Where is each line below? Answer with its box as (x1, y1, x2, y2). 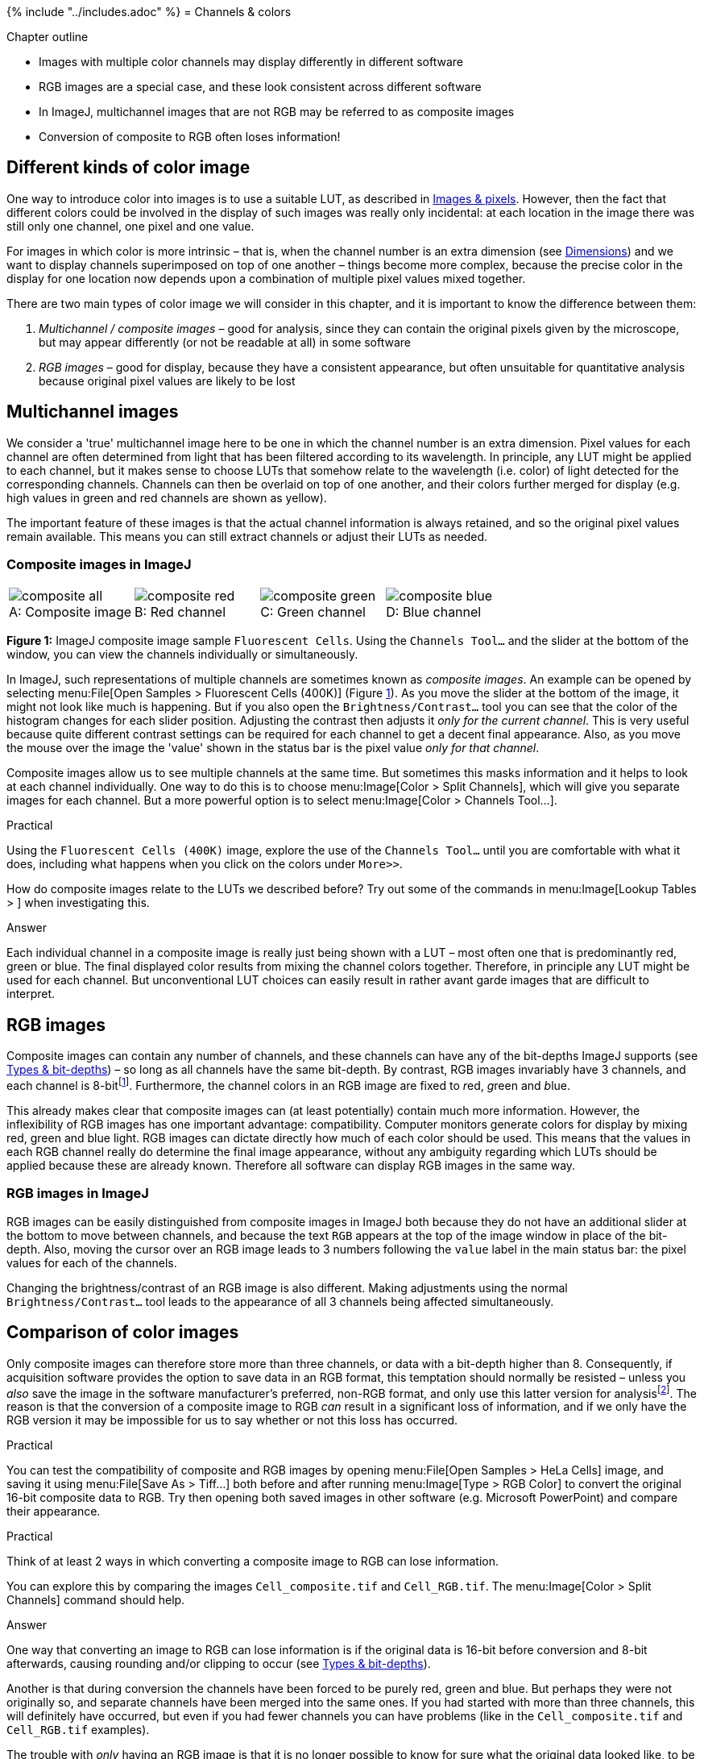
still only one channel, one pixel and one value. (6, 218, 255, 233)
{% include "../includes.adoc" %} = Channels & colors (6, 5, 292, 19)
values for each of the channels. (6, 1255, 177, 1270)
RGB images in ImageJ (6, 1185, 149, 1202)
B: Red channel (135, 604, 226, 621)
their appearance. (6, 1504, 101, 1519)
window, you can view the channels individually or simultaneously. (6, 647, 358, 662)
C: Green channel (260, 604, 366, 621)
